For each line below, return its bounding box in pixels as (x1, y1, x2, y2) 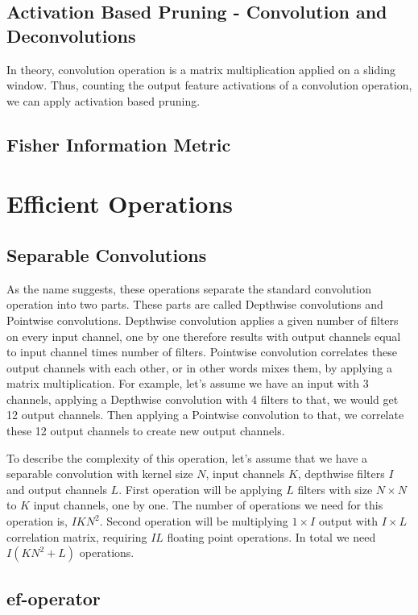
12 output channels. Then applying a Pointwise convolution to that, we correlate (6, 406, 404, 423)
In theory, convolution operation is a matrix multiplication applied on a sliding (6, 60, 395, 77)
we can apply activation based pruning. (6, 92, 201, 109)
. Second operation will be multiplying (99, 513, 288, 530)
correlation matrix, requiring (6, 528, 147, 545)
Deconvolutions (6, 23, 136, 48)
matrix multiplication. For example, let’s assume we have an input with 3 (6, 375, 369, 392)
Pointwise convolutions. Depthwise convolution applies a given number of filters (6, 311, 399, 328)
